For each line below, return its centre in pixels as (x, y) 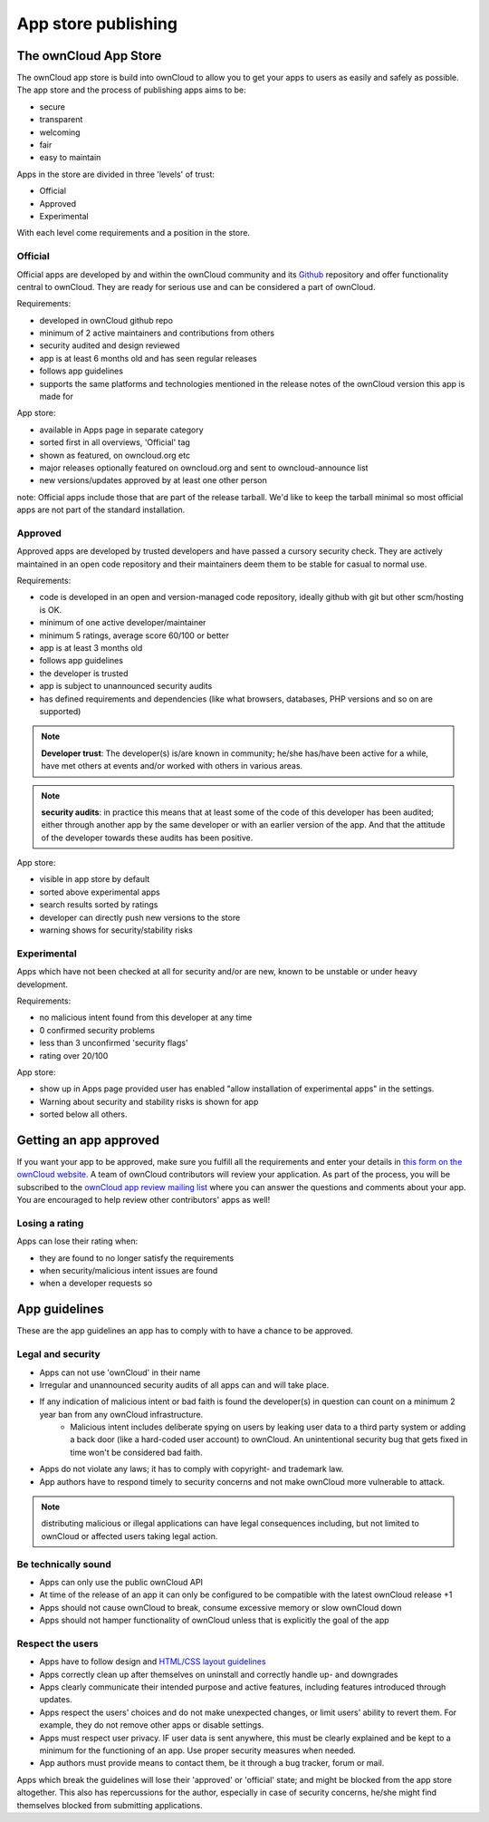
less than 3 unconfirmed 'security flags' (114, 1043)
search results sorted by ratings (99, 905)
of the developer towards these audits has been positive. (147, 838)
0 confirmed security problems (97, 1030)
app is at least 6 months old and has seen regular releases (148, 358)
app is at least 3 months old (91, 648)
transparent (61, 120)
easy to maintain (70, 158)
